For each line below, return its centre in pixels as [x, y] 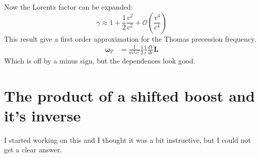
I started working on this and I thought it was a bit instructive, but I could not [127, 139]
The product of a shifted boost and [129, 95]
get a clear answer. [33, 150]
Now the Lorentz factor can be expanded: [68, 7]
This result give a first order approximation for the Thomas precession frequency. [130, 38]
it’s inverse [43, 115]
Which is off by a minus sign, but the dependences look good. [100, 60]
